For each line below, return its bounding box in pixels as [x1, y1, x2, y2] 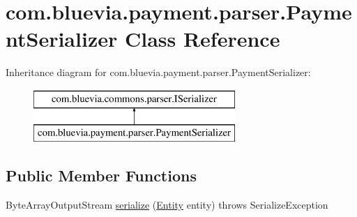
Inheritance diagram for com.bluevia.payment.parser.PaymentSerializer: [6, 65, 311, 80]
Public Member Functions [6, 165, 197, 186]
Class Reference [124, 24, 280, 53]
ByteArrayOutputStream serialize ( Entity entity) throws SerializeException [6, 197, 328, 212]
